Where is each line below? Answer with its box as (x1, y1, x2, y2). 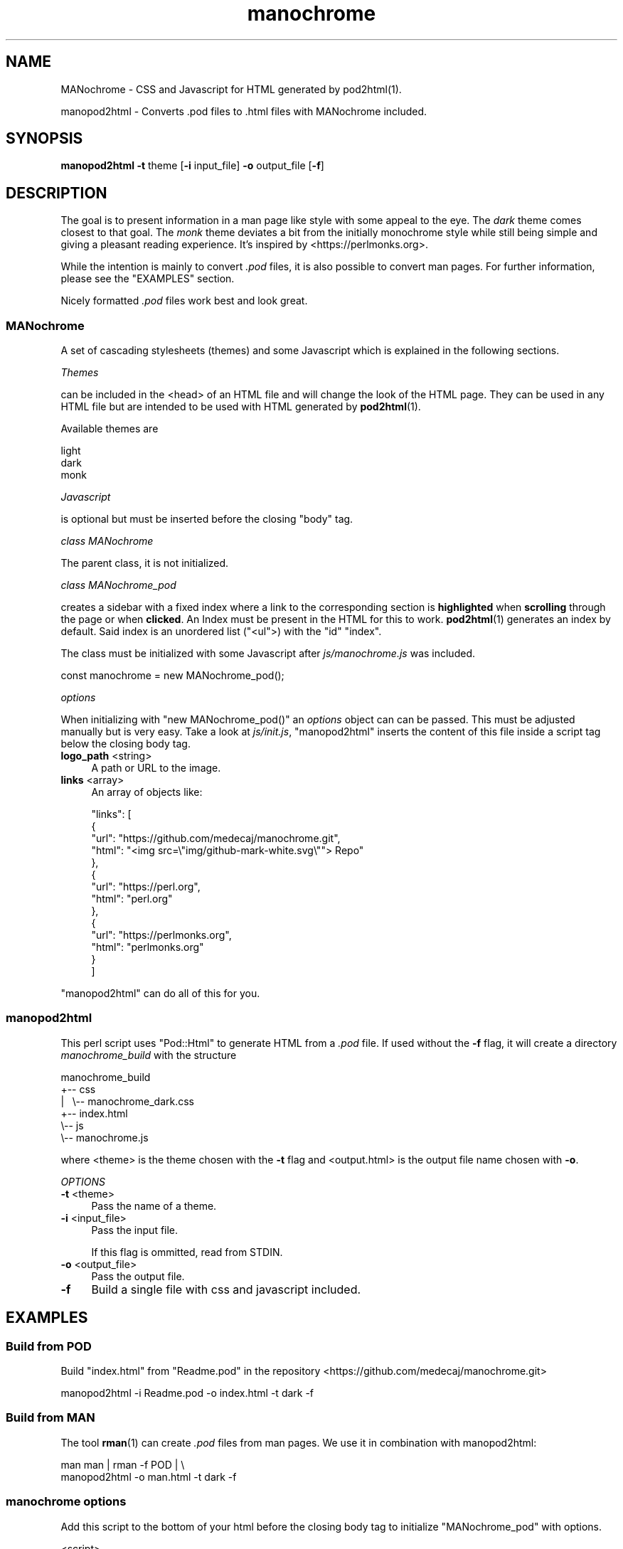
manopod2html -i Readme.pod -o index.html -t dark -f (60, 1387, 314, 1399)
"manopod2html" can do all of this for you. (60, 987, 260, 1000)
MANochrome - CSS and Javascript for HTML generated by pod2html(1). (60, 82, 402, 95)
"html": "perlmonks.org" (91, 941, 204, 954)
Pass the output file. (91, 1269, 185, 1282)
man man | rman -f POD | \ (60, 1458, 185, 1471)
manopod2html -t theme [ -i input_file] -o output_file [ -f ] (60, 159, 324, 172)
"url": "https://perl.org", (91, 880, 201, 893)
